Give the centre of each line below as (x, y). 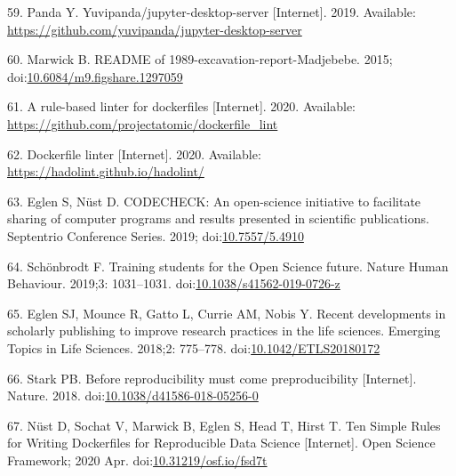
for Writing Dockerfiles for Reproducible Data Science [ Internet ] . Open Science (221, 443)
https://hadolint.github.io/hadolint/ (106, 171)
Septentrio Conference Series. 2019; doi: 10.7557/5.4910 (156, 235)
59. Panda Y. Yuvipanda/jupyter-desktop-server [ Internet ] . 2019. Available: (212, 12)
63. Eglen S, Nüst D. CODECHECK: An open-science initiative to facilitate (214, 201)
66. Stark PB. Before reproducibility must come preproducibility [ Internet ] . (212, 378)
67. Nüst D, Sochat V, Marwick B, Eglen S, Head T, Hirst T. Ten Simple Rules (224, 425)
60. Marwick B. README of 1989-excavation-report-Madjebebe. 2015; (200, 59)
